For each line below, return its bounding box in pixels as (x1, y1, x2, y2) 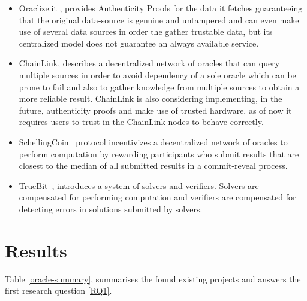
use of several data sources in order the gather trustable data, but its (19, 25, 273, 38)
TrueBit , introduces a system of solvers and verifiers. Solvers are (19, 179, 259, 191)
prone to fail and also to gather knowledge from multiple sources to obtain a (19, 80, 300, 93)
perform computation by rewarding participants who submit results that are (19, 147, 299, 160)
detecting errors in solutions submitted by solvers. (19, 202, 203, 215)
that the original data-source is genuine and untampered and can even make (19, 13, 299, 26)
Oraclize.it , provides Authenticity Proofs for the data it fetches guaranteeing (19, 2, 303, 14)
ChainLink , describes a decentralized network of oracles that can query (19, 57, 280, 69)
